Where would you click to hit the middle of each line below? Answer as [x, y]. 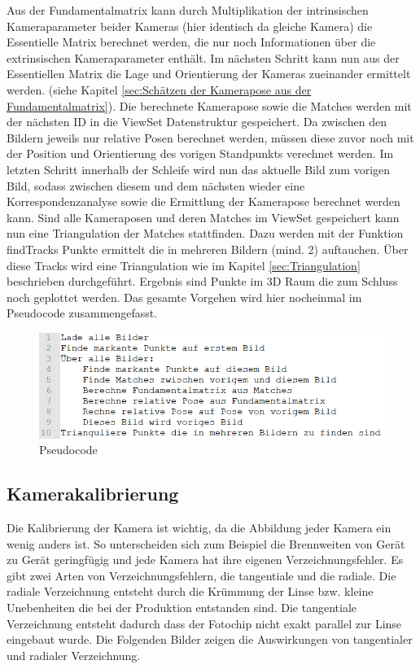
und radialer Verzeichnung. [74, 655]
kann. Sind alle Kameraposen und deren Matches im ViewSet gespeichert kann [203, 217]
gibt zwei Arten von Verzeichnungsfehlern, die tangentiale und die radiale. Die [201, 575]
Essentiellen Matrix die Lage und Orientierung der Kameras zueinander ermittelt [209, 74]
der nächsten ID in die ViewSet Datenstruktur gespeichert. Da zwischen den [197, 122]
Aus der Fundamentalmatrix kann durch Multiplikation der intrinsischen [188, 10]
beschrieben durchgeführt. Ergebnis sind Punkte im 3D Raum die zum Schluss [202, 281]
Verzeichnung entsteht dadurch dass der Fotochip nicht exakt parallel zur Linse [204, 623]
